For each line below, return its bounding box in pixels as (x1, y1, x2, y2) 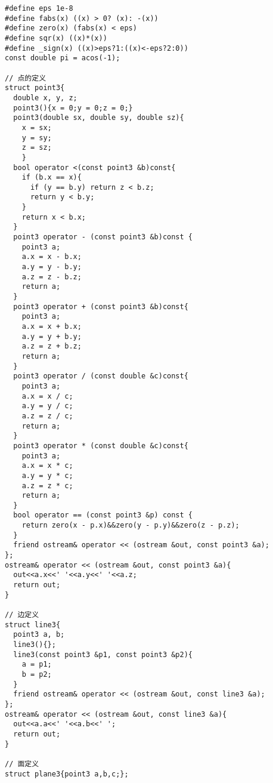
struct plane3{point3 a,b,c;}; (5, 769, 129, 778)
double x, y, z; (13, 93, 77, 102)
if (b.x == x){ (21, 173, 82, 182)
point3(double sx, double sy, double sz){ (13, 113, 184, 122)
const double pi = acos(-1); (5, 54, 120, 63)
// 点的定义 (5, 73, 46, 82)
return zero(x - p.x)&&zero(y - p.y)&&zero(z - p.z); (21, 521, 240, 530)
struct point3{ (5, 84, 65, 93)
